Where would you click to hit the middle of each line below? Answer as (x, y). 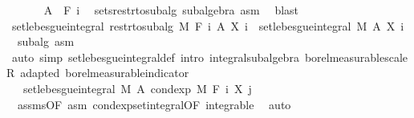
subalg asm (46, 41)
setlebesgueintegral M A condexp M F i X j (137, 88)
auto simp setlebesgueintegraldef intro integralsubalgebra (155, 57)
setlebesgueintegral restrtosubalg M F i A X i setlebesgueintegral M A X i (208, 25)
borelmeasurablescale (356, 57)
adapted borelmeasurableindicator (105, 73)
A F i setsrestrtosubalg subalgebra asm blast (171, 10)
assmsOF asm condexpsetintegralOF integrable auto (154, 104)
